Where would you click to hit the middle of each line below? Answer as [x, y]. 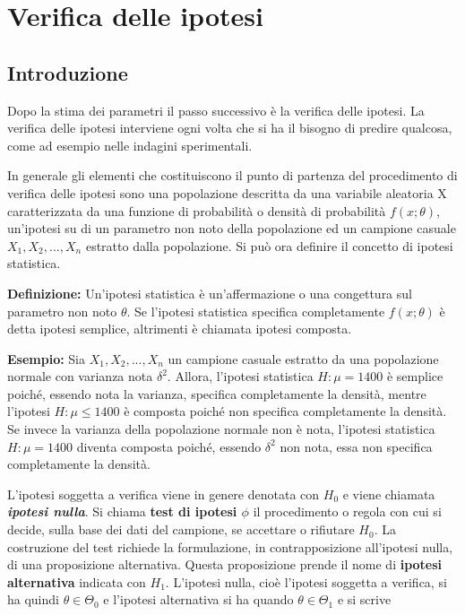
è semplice [415, 376]
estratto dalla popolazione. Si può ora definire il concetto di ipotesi [269, 245]
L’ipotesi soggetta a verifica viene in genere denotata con [164, 494]
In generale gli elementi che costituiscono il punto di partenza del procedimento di [232, 175]
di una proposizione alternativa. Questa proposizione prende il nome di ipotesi [225, 564]
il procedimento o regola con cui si [347, 511]
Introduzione [68, 72]
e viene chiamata [389, 494]
